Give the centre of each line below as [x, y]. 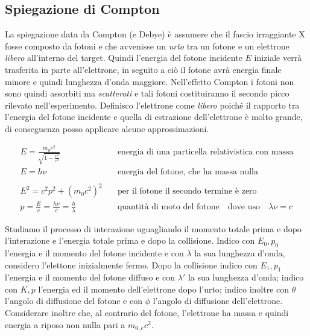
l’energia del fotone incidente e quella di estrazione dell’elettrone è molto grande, [154, 117]
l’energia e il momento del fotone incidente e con [94, 252]
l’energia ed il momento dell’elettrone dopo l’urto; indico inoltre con [164, 289]
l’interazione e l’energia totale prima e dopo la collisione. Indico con [130, 240]
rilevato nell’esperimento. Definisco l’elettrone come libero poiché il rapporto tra [152, 105]
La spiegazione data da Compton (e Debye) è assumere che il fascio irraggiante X [155, 34]
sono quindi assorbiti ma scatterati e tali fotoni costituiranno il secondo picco [147, 93]
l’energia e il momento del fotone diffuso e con [90, 277]
